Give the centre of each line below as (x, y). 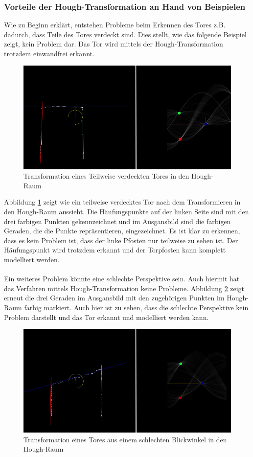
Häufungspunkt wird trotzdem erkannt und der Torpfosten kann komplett (115, 250)
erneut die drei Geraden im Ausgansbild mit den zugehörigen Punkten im (114, 298)
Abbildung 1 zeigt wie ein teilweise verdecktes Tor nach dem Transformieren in (122, 202)
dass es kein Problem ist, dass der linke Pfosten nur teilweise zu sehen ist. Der (121, 240)
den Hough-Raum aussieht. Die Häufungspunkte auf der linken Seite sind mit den (126, 211)
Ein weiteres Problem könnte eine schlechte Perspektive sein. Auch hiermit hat (122, 279)
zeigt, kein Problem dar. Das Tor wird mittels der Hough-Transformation (114, 44)
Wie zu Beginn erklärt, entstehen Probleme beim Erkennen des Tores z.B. (115, 25)
